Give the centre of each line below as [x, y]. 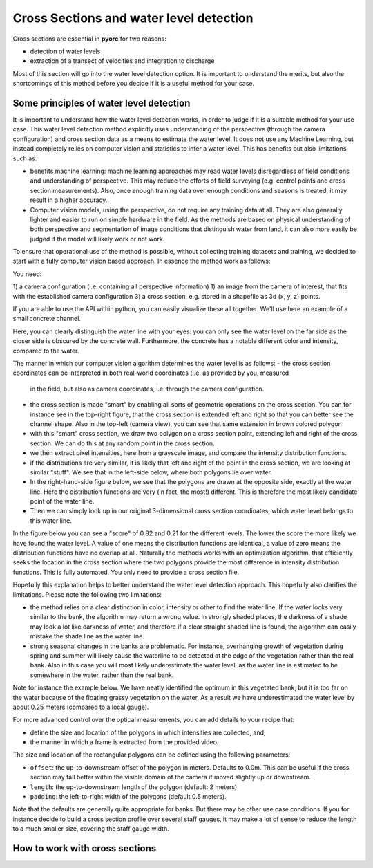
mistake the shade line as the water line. [87, 636]
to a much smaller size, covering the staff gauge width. [91, 829]
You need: [27, 274]
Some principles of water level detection [102, 103]
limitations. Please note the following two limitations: [87, 594]
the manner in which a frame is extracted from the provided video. [124, 742]
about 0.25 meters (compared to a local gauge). [81, 707]
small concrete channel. [47, 319]
